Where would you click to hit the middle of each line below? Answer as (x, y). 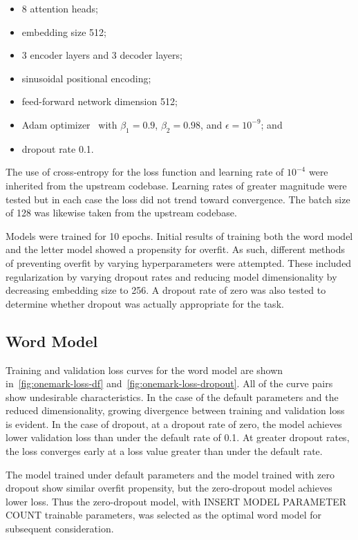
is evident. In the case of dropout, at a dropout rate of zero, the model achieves (174, 423)
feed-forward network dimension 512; (100, 101)
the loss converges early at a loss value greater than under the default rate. (164, 451)
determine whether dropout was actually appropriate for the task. (145, 303)
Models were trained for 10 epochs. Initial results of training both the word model (179, 235)
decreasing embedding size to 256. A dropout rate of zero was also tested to (166, 290)
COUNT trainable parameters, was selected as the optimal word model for (164, 515)
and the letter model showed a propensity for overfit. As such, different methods (175, 249)
